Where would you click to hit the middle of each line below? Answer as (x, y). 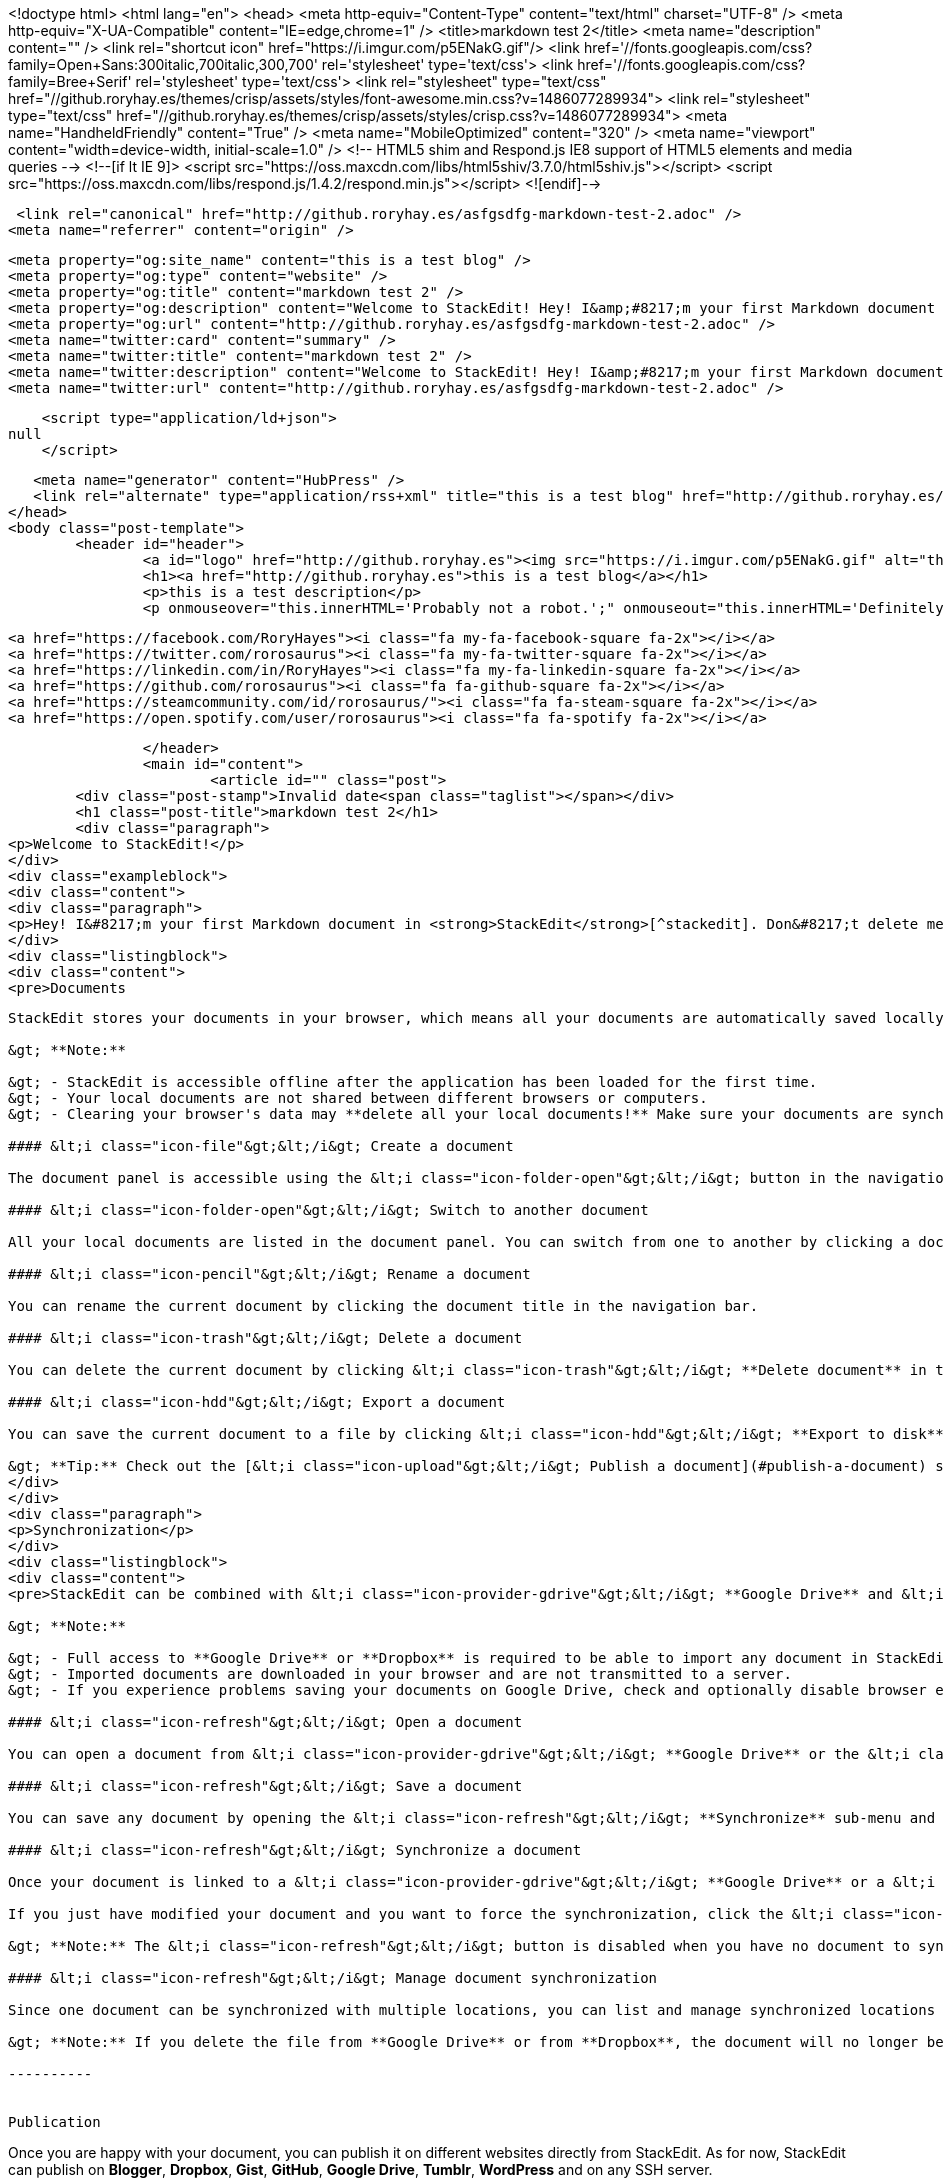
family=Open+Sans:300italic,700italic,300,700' (163, 64)
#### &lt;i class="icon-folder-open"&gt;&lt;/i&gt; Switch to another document (328, 1210)
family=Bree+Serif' (70, 81)
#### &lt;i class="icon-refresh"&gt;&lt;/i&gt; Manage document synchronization (333, 1978)
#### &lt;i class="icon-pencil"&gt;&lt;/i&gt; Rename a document (269, 1274)
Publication (54, 2122)
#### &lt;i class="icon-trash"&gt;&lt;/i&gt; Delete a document (265, 1338)
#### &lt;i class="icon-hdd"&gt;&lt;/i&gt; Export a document (257, 1402)
